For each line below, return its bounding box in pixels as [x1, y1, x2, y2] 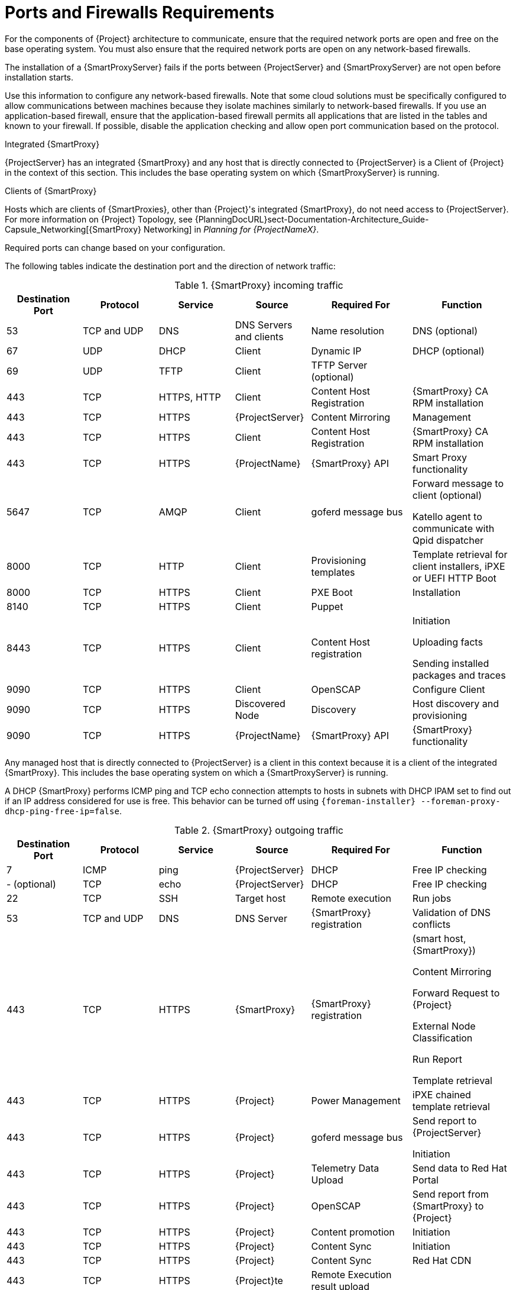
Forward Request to [412, 986, 500, 999]
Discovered [235, 697, 285, 709]
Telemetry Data [311, 1162, 379, 1174]
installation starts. [5, 72, 74, 82]
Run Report [412, 1053, 462, 1065]
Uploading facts [412, 636, 483, 648]
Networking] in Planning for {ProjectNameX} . [143, 224, 319, 234]
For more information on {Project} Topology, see [5, 214, 193, 224]
